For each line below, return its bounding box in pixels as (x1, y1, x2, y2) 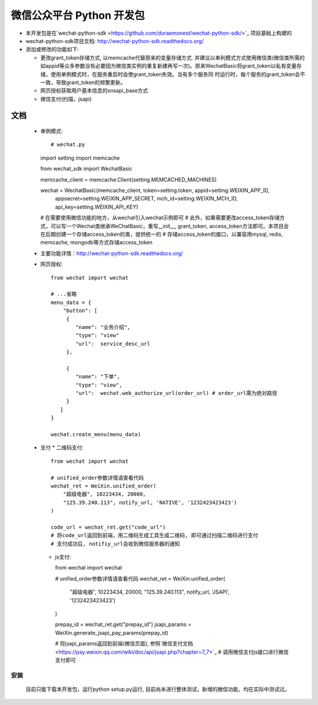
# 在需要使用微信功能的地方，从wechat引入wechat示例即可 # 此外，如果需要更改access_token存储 (40, 214, 280, 221)
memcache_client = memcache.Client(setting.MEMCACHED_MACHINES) (40, 176, 217, 183)
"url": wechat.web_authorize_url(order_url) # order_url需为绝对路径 (75, 390, 278, 397)
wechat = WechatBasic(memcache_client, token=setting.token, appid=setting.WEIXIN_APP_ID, (40, 187, 270, 194)
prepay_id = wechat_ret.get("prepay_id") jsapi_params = (55, 621, 191, 628)
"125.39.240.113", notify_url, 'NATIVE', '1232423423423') (62, 499, 237, 506)
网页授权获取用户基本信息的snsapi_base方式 (40, 87, 148, 94)
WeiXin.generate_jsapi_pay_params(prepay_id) (55, 629, 169, 636)
